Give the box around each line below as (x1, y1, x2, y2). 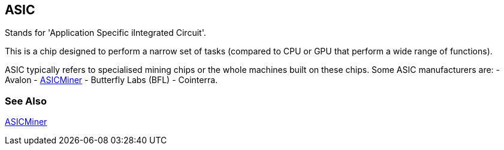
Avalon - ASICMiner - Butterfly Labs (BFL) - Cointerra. (5, 75, 218, 85)
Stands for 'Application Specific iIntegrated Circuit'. (5, 27, 206, 38)
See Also (5, 94, 47, 107)
